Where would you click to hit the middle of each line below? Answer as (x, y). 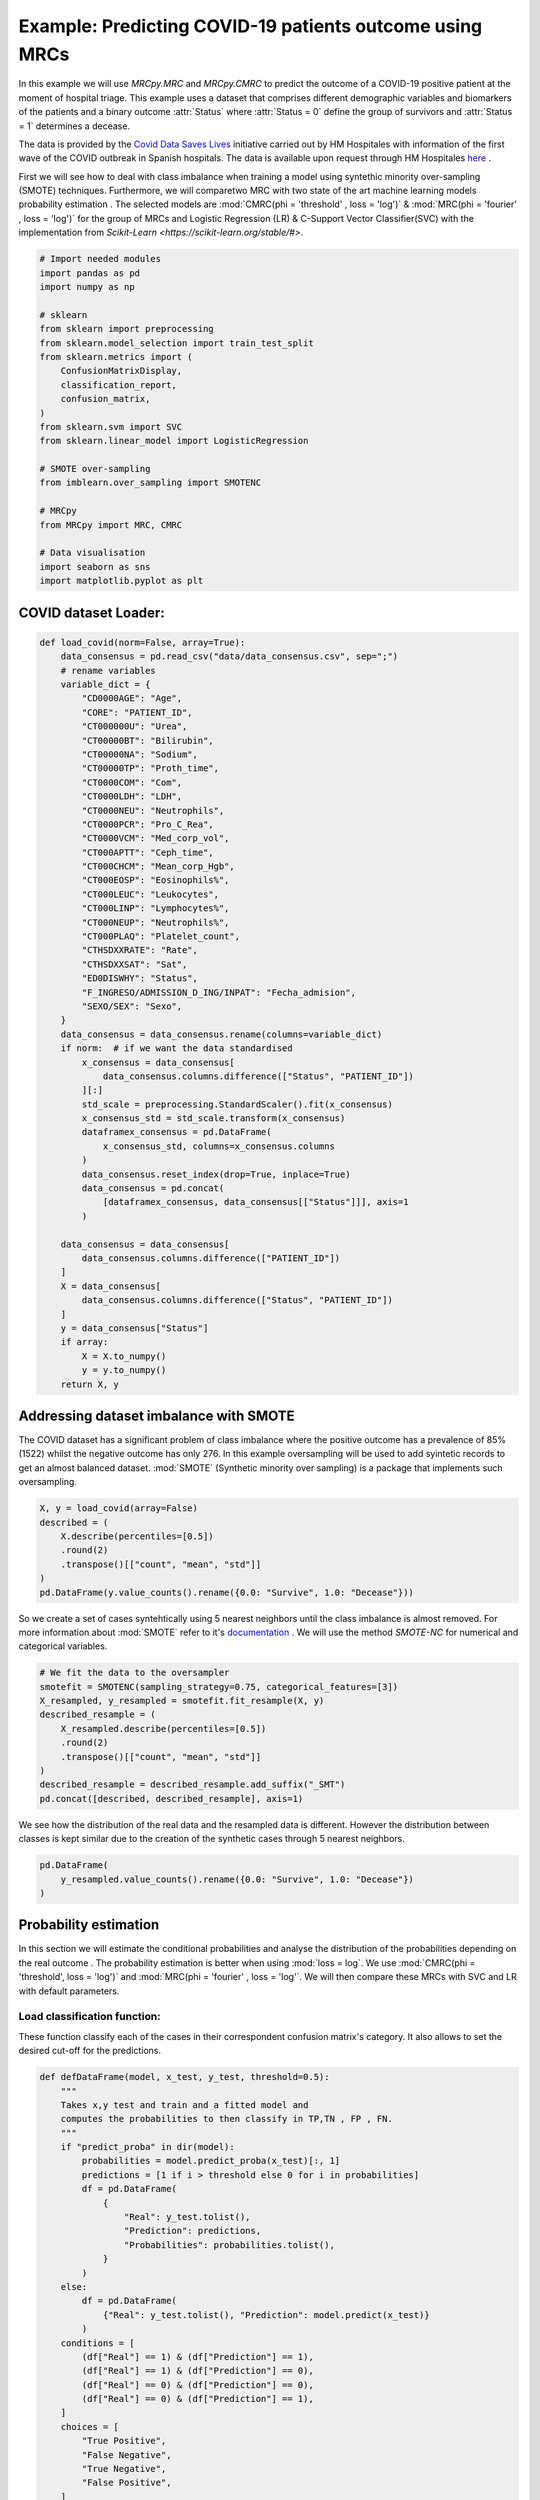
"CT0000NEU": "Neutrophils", (153, 810)
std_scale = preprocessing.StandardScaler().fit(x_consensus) (237, 1104)
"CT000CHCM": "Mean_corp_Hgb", (158, 866)
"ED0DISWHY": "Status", (140, 978)
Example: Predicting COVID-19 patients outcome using (250, 26)
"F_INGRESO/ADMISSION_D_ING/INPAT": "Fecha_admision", (219, 992)
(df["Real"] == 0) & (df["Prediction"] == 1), (197, 2399)
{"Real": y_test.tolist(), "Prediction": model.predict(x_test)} (266, 2314)
